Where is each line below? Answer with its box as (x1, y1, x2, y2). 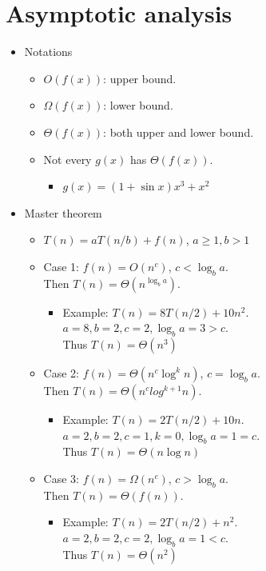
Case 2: (43, 365, 79, 381)
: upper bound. (103, 70, 177, 86)
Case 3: (43, 470, 79, 487)
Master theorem (24, 204, 102, 221)
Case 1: (43, 258, 79, 274)
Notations (24, 43, 73, 60)
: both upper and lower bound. (103, 123, 254, 140)
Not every (43, 150, 92, 167)
